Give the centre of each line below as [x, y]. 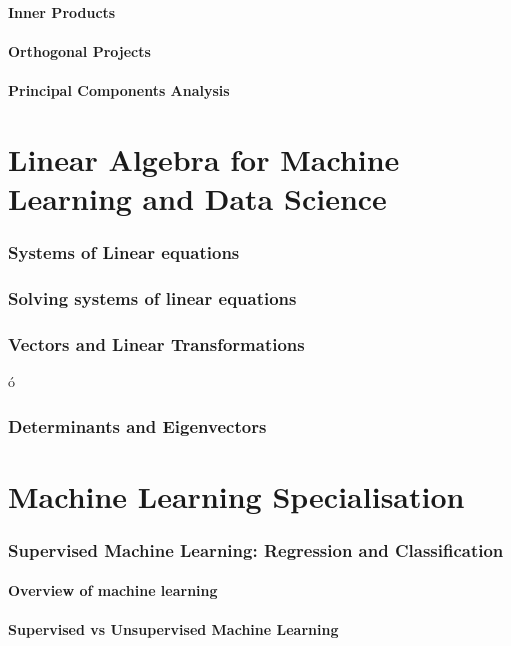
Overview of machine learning [113, 590]
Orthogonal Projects [79, 50]
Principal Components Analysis [119, 89]
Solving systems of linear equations [152, 297]
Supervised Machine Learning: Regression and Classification [256, 549]
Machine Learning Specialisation [236, 495]
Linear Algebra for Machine [204, 158]
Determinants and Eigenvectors [137, 425]
